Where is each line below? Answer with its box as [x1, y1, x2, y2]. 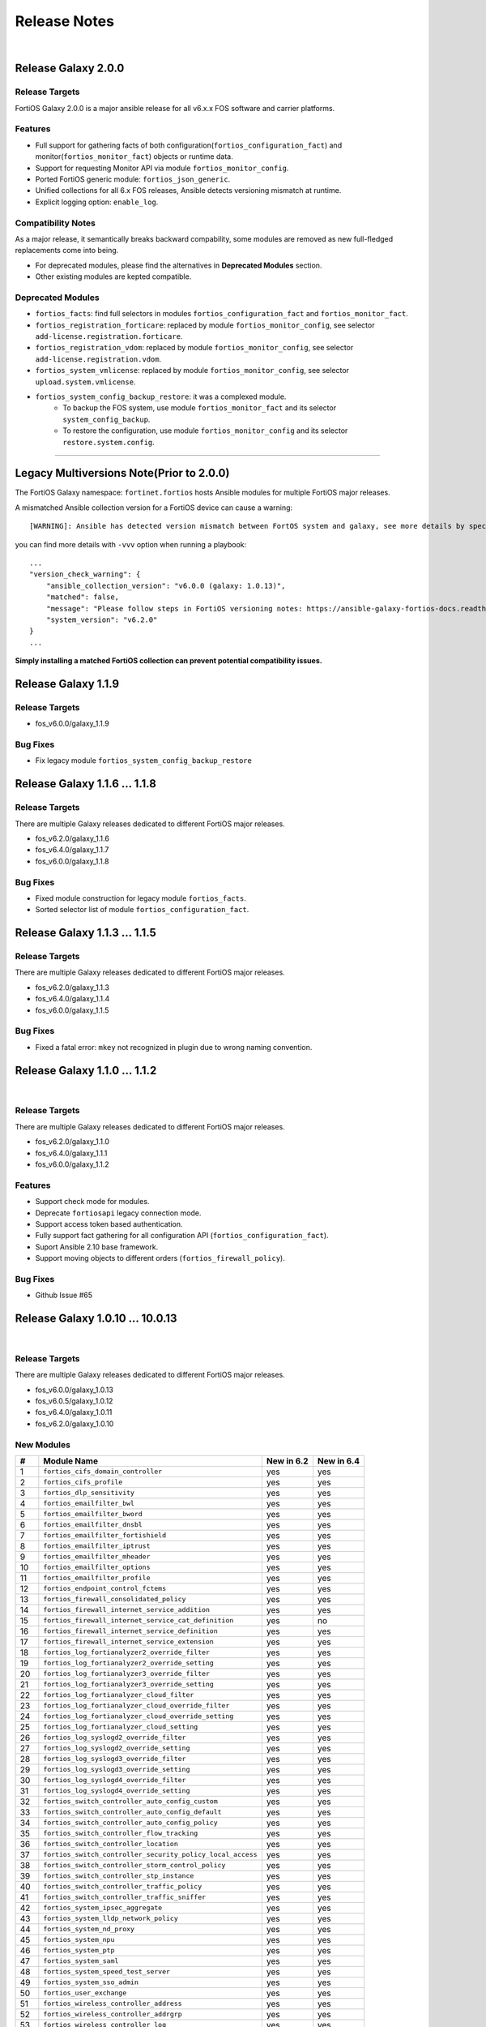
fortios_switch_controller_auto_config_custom [43, 1797, 218, 1806]
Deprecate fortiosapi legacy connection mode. [35, 1208, 202, 1218]
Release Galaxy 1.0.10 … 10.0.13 [15, 1312, 177, 1326]
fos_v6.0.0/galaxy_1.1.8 [35, 856, 109, 866]
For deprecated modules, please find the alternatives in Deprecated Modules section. [35, 260, 322, 270]
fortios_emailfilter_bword [43, 1510, 143, 1519]
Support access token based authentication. [35, 1219, 183, 1228]
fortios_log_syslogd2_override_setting [43, 1744, 190, 1753]
